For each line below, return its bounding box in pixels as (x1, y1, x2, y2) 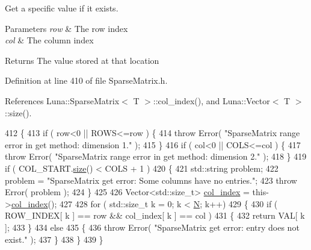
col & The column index (5, 34, 94, 46)
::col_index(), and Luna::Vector (153, 94, 270, 107)
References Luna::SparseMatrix (5, 94, 120, 107)
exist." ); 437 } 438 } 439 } (5, 233, 103, 245)
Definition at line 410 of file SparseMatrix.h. (5, 74, 168, 87)
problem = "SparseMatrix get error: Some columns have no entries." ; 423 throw (5, 173, 297, 186)
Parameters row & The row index (5, 22, 128, 34)
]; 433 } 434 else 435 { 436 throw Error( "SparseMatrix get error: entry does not (5, 220, 300, 233)
